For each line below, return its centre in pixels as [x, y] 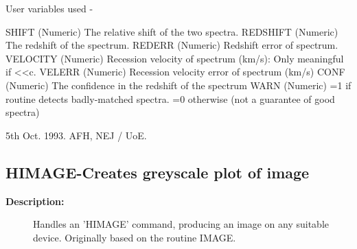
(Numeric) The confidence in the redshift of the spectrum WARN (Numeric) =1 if [178, 85]
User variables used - [49, 8]
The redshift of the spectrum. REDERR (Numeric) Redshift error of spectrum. [172, 45]
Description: [35, 201]
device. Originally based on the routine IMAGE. [135, 237]
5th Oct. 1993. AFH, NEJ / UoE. [76, 135]
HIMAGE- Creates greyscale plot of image [158, 172]
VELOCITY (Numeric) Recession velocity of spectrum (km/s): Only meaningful [175, 58]
